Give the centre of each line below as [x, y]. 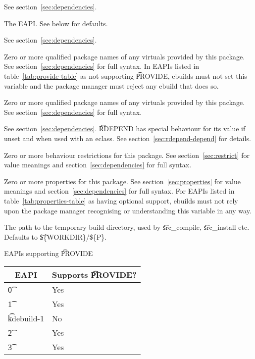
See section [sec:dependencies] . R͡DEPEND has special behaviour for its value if [125, 128]
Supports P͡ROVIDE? [94, 274]
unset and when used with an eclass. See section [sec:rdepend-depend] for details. [127, 138]
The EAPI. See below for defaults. [56, 23]
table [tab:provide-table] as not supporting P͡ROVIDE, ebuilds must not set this [126, 76]
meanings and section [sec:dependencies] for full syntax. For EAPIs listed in [119, 191]
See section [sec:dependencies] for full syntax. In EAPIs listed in [102, 66]
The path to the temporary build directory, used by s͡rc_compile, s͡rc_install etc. [127, 227]
